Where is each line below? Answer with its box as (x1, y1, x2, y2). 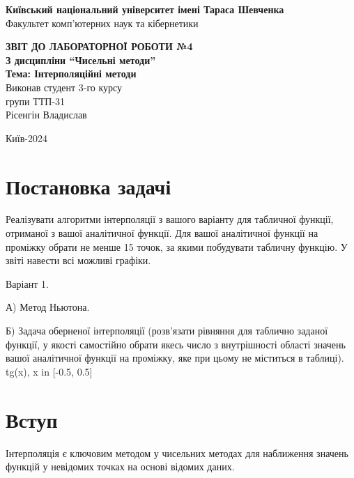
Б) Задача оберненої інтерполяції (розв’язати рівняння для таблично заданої (6, 323, 328, 338)
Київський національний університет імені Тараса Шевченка (6, 2, 284, 16)
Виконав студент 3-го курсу (6, 79, 123, 94)
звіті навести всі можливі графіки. (6, 253, 151, 268)
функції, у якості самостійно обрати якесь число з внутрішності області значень (6, 337, 346, 351)
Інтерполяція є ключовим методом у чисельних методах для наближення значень (6, 445, 348, 460)
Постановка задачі (6, 171, 171, 200)
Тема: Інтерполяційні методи (6, 66, 137, 81)
